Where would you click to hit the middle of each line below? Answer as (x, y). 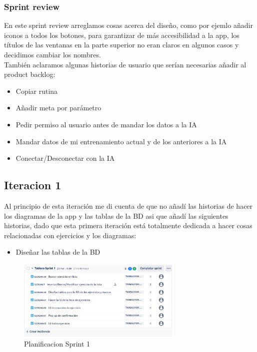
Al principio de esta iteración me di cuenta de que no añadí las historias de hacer (128, 205)
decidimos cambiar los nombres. (52, 54)
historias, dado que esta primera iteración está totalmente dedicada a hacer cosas (128, 225)
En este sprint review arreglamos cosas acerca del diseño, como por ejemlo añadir (128, 25)
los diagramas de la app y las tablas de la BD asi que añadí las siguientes (116, 215)
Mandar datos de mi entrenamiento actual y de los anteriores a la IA (121, 141)
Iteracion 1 (33, 185)
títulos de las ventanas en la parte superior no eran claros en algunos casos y (121, 45)
